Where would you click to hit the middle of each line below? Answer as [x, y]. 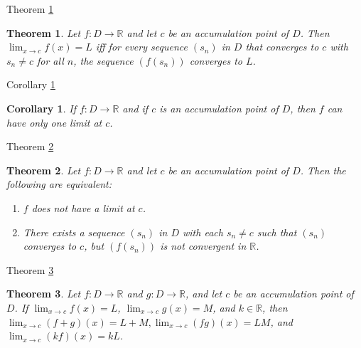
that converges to [282, 47]
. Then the [323, 170]
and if [135, 108]
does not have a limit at [83, 207]
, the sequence [103, 60]
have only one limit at [54, 122]
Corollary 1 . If [41, 108]
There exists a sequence [74, 232]
